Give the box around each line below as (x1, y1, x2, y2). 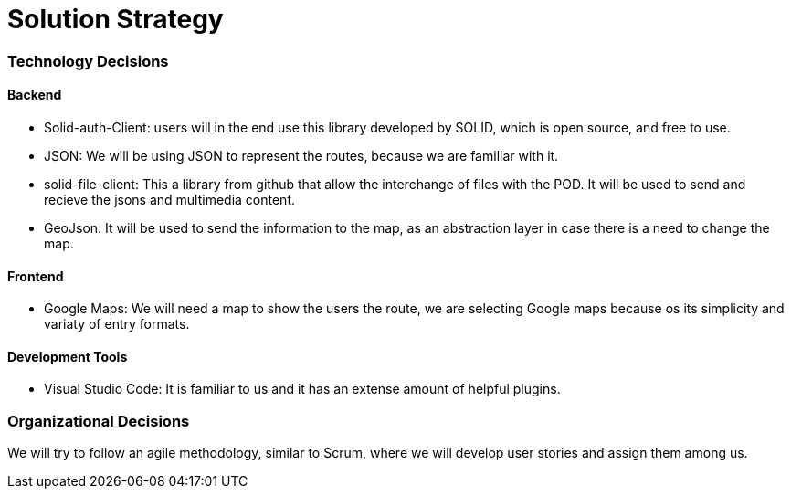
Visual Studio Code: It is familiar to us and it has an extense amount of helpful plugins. (44, 381, 561, 397)
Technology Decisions (7, 51, 169, 70)
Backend (7, 87, 62, 103)
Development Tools (7, 348, 128, 364)
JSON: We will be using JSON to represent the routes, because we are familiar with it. (44, 147, 559, 164)
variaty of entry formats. (44, 316, 190, 332)
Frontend (7, 268, 64, 284)
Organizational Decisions (7, 411, 190, 430)
